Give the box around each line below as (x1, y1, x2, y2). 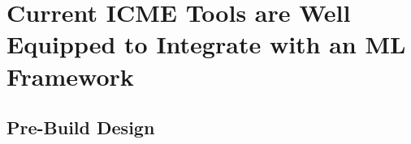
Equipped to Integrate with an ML (6, 28, 406, 61)
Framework (6, 59, 134, 92)
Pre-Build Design (6, 115, 155, 140)
